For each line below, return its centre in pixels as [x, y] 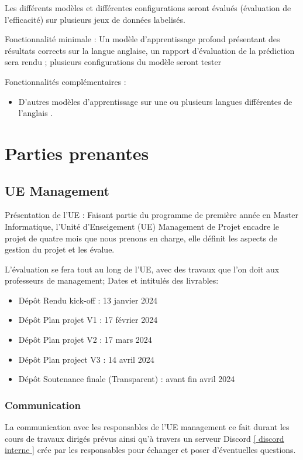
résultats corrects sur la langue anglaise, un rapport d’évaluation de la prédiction [150, 50]
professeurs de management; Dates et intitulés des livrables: [112, 280]
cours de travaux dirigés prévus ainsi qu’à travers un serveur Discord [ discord [144, 438]
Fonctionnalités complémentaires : [66, 81]
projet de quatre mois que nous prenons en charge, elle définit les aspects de [141, 238]
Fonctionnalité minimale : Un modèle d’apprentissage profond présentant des [142, 39]
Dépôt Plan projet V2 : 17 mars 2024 [85, 340]
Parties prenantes [77, 153]
